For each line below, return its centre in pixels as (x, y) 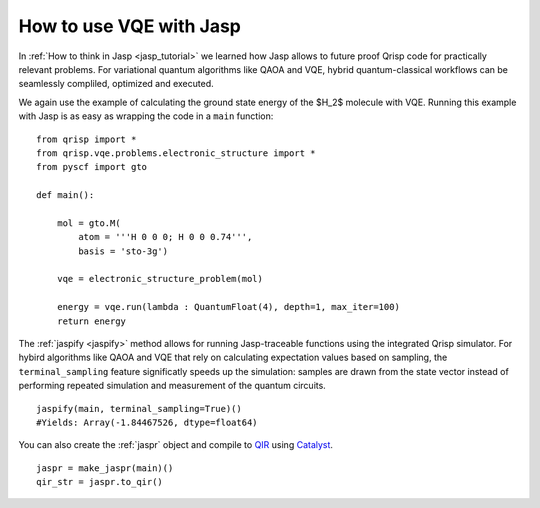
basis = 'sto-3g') (123, 251)
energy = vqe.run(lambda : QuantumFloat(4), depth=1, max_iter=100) (228, 307)
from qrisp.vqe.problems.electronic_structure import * (176, 153)
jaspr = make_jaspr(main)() (105, 468)
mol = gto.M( (88, 223)
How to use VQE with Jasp (130, 26)
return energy (91, 321)
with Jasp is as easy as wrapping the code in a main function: (146, 116)
